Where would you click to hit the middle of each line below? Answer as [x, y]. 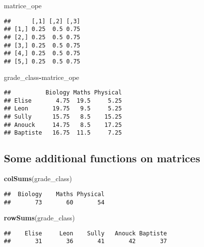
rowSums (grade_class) [39, 218]
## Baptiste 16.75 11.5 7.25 [63, 133]
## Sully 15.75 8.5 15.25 [63, 117]
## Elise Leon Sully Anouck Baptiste [86, 233]
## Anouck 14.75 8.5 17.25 [63, 125]
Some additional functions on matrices [102, 158]
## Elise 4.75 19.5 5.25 [63, 100]
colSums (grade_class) [38, 178]
